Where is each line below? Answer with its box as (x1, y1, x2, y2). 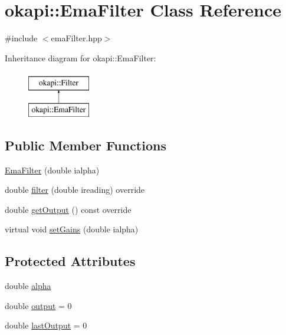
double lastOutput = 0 (5, 319, 87, 331)
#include (5, 32, 38, 44)
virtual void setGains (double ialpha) (5, 223, 139, 235)
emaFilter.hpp (51, 32, 102, 44)
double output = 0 (5, 299, 72, 311)
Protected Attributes (5, 252, 136, 270)
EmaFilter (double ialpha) (5, 163, 100, 176)
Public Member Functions (5, 136, 166, 154)
